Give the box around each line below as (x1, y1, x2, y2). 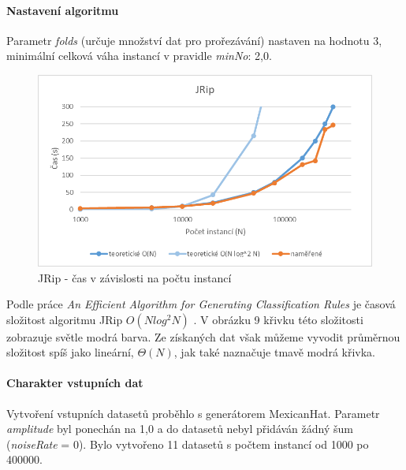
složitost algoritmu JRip (6, 311, 123, 327)
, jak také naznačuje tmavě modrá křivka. (173, 344, 376, 360)
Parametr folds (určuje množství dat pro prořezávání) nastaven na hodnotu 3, (6, 32, 382, 48)
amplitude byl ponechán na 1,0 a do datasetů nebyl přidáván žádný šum (6, 420, 353, 437)
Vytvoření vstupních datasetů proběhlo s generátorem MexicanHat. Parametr (6, 405, 380, 421)
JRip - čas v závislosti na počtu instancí (38, 269, 232, 285)
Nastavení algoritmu (6, 2, 119, 18)
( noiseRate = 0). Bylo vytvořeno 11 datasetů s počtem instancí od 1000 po (6, 435, 369, 452)
